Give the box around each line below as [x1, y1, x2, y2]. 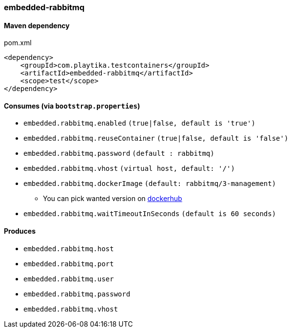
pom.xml [4, 38, 32, 47]
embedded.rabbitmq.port [23, 259, 114, 268]
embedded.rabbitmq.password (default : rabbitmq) [23, 149, 214, 158]
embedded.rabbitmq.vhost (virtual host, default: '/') [23, 165, 235, 173]
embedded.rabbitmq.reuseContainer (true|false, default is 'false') [23, 134, 289, 143]
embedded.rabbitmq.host [23, 244, 114, 253]
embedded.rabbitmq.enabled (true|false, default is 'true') [23, 119, 255, 128]
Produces [4, 227, 36, 236]
